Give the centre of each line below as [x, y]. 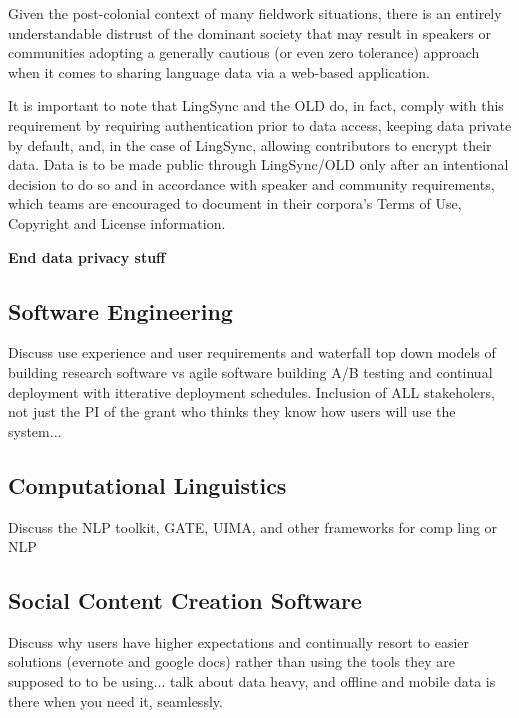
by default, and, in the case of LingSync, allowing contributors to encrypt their [250, 144]
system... [35, 430]
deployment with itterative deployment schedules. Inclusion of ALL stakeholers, [251, 391]
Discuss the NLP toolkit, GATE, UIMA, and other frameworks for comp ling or [253, 526]
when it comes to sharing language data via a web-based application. [219, 71]
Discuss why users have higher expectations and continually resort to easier [239, 641]
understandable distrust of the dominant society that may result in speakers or [249, 32]
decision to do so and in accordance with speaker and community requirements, [251, 183]
